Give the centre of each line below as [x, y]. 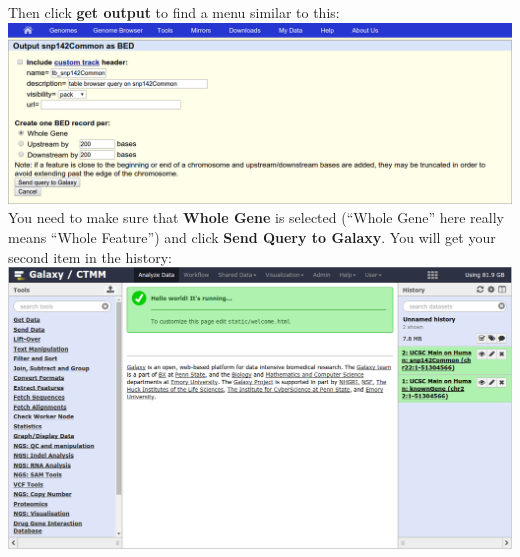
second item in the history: [90, 256]
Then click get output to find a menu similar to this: [174, 12]
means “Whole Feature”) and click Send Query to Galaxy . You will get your [252, 236]
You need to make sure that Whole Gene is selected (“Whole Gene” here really [256, 217]
